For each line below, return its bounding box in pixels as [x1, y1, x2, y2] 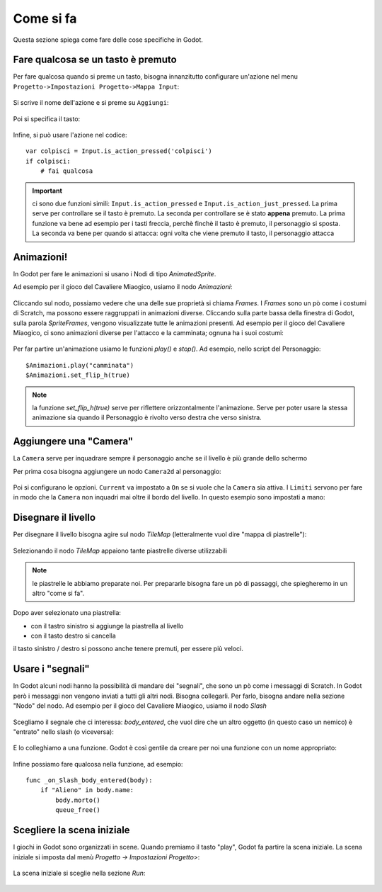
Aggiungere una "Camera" [13, 436, 134, 448]
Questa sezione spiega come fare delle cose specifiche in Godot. [13, 35, 203, 44]
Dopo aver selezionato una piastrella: [13, 609, 122, 617]
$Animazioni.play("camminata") [25, 361, 134, 369]
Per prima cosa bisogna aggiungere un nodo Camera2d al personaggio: [13, 467, 222, 475]
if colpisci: [25, 157, 71, 165]
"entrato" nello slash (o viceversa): [13, 727, 115, 736]
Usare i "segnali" [13, 663, 90, 675]
